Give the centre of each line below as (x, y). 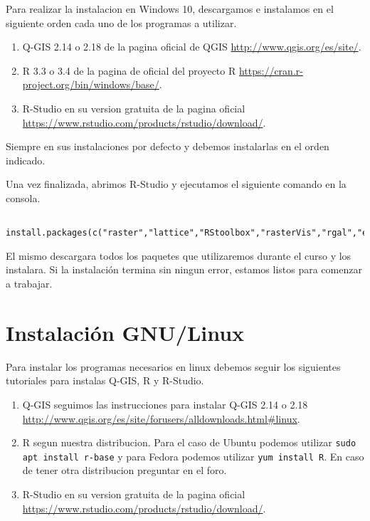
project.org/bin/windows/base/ (91, 84)
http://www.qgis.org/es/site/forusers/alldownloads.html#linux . (161, 418)
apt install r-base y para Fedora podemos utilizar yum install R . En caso (193, 456)
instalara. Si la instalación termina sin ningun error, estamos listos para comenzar (184, 269)
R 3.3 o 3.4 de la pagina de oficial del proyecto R (129, 70)
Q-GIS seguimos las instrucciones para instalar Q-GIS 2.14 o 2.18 (165, 404)
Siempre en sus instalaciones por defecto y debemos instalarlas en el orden (168, 146)
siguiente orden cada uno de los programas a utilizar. (121, 22)
